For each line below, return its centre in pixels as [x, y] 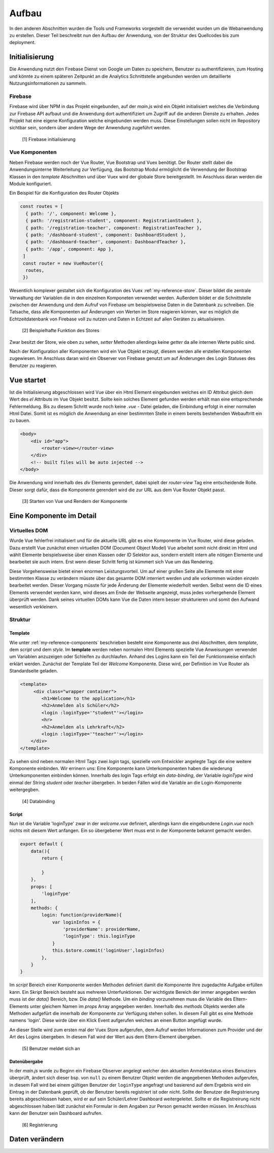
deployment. [22, 43]
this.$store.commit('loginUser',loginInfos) [108, 950]
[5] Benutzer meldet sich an [51, 1048]
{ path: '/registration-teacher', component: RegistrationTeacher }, [114, 228]
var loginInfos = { [76, 922]
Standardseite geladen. [34, 671]
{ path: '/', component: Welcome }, [71, 213]
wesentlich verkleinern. [34, 606]
